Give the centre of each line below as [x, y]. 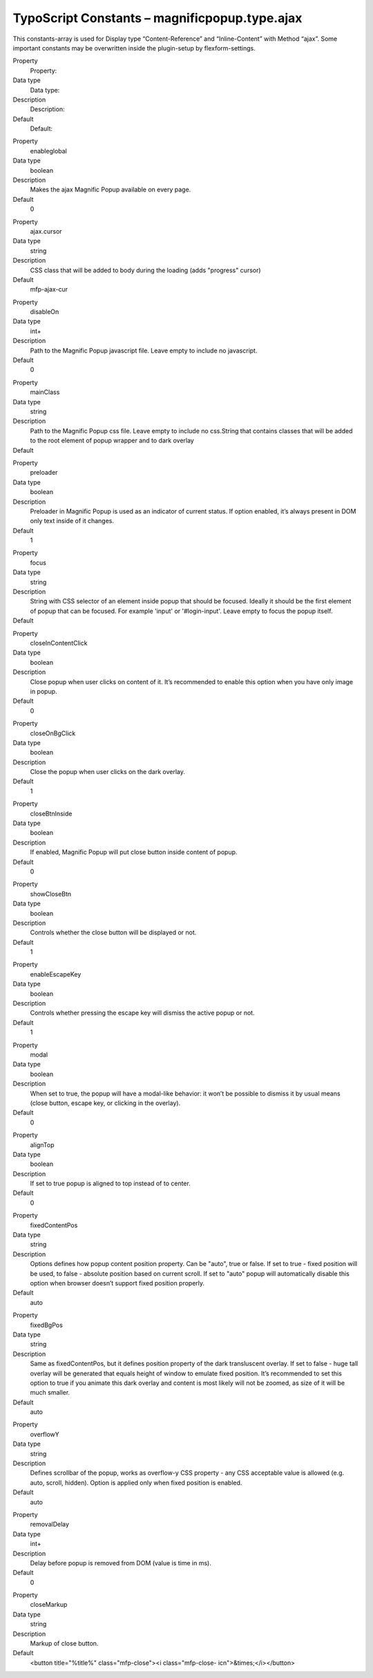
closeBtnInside [51, 813]
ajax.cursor [46, 231]
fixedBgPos [47, 1325]
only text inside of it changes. [72, 521]
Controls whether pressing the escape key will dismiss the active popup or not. [142, 1013]
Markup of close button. [64, 1643]
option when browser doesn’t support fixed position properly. [117, 1283]
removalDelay [49, 1525]
